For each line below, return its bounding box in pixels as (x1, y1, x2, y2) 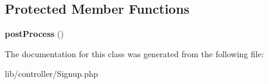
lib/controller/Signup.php (5, 67, 98, 80)
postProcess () (5, 27, 64, 40)
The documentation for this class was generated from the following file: (5, 47, 264, 60)
